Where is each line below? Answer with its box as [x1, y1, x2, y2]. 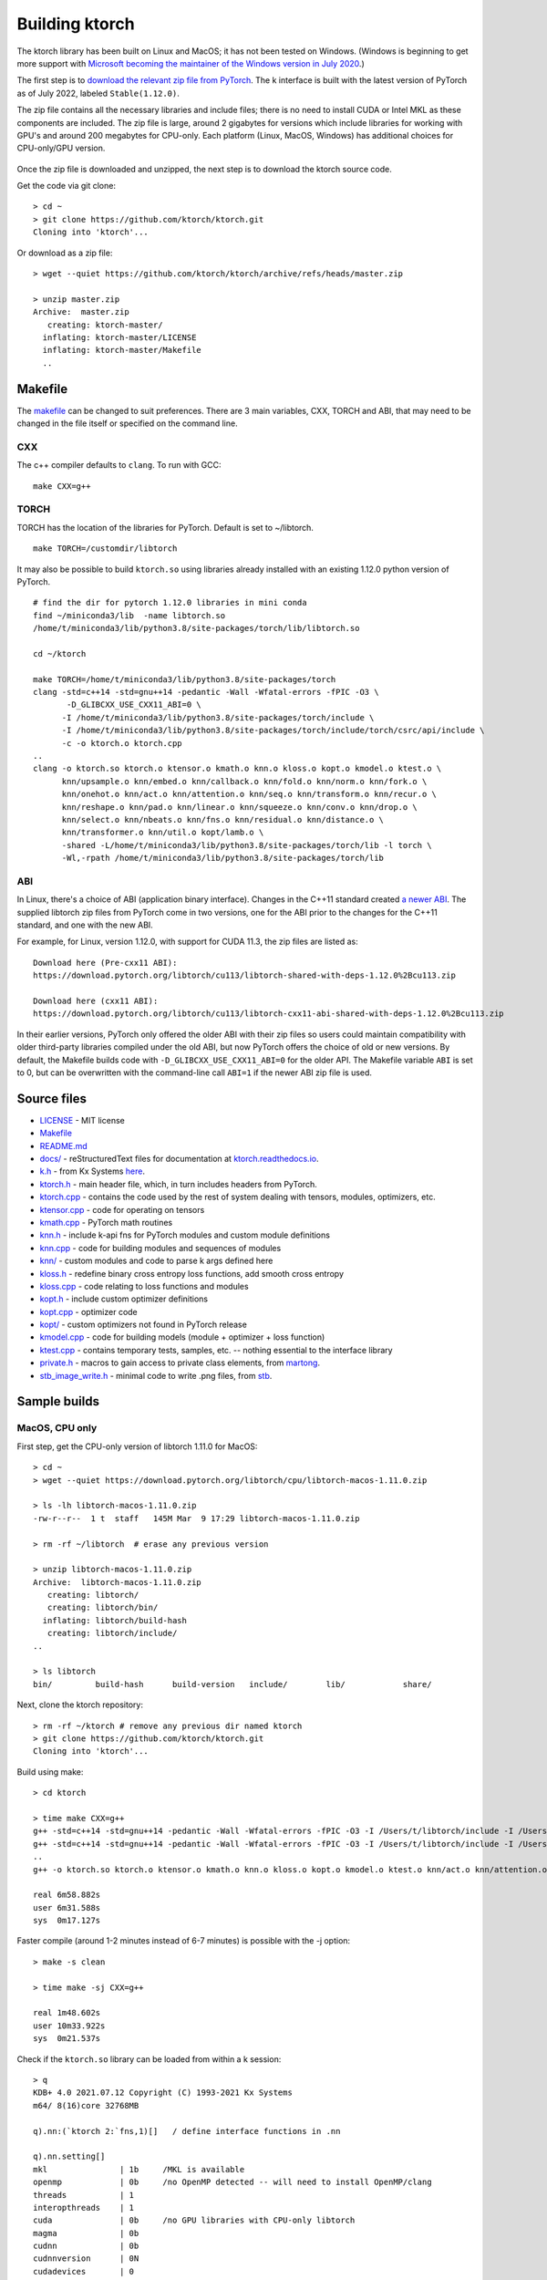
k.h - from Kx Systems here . [39, 1166, 146, 1176]
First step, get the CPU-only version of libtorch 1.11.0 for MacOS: [16, 1441, 258, 1452]
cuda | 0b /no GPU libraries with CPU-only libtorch [33, 2215, 356, 2225]
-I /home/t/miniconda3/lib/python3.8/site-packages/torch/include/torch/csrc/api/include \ [61, 725, 485, 736]
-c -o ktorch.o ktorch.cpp [61, 738, 182, 748]
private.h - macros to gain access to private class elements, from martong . [39, 1357, 321, 1368]
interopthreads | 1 [33, 2202, 135, 2213]
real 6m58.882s [33, 1890, 101, 1901]
